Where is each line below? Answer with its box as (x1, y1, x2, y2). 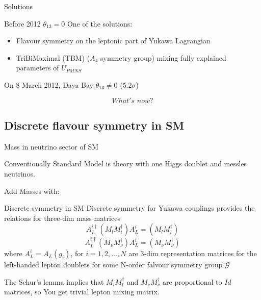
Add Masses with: (4, 185, 60, 196)
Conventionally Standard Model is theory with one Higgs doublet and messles (4, 158, 247, 169)
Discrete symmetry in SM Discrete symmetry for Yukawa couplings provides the (4, 203, 255, 213)
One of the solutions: (67, 18, 133, 29)
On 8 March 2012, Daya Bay (4, 79, 94, 90)
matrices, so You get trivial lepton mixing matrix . (4, 286, 160, 297)
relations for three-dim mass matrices (4, 212, 120, 223)
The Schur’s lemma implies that (4, 276, 104, 287)
